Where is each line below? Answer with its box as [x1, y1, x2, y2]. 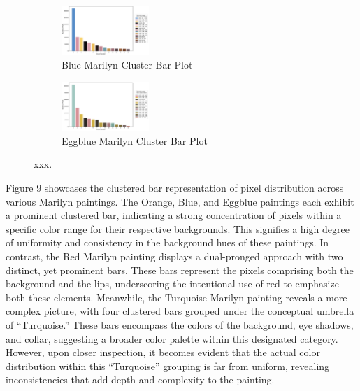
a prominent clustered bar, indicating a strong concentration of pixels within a [6, 208, 342, 222]
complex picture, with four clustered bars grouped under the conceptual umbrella [6, 304, 354, 318]
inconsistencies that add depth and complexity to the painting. [6, 372, 275, 387]
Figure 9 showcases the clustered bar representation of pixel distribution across [6, 180, 344, 195]
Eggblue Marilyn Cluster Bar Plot [62, 133, 208, 148]
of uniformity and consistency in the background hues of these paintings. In [6, 235, 329, 250]
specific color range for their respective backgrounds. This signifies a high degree [6, 221, 350, 236]
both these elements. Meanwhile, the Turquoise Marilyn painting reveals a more [6, 290, 347, 304]
